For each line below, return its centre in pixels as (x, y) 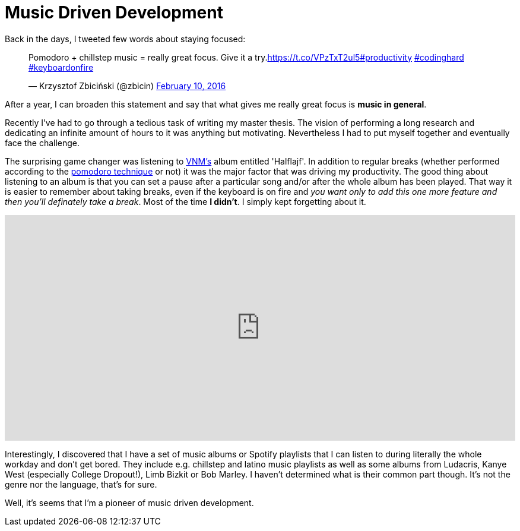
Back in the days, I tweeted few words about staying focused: (125, 39)
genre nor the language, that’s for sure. (81, 484)
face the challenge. (42, 143)
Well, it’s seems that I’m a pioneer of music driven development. (129, 502)
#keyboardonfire (61, 67)
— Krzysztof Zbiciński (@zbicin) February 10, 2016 (127, 86)
